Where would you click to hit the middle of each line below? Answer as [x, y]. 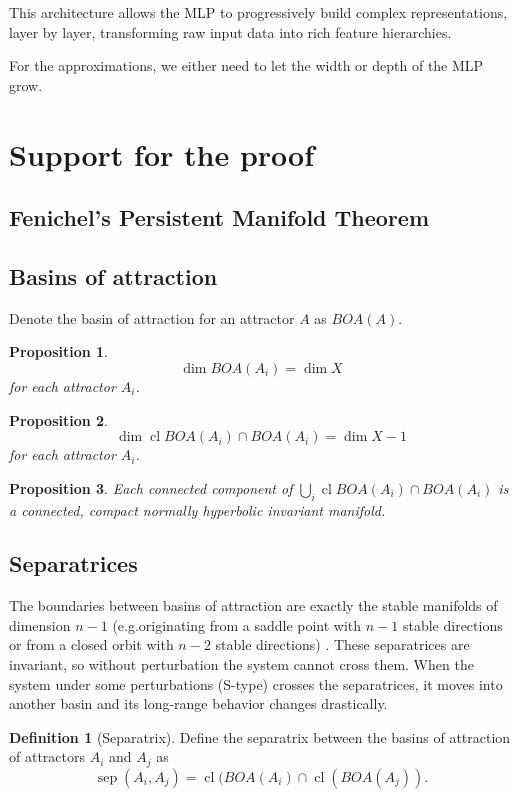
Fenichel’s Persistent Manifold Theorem [219, 217]
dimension [40, 624]
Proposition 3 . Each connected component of [151, 487]
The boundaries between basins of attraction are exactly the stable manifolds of [253, 605]
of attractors [47, 756]
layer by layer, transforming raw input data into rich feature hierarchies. [230, 31]
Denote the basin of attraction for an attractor [152, 317]
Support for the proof [161, 153]
